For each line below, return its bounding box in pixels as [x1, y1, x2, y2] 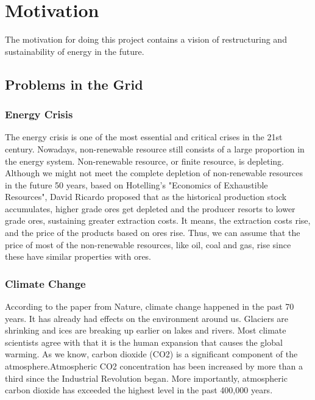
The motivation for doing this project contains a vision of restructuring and [5, 33, 287, 46]
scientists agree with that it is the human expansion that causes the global [5, 335, 283, 348]
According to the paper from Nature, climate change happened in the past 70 [5, 300, 294, 313]
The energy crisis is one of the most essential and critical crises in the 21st [5, 130, 283, 143]
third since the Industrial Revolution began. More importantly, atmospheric [5, 371, 288, 384]
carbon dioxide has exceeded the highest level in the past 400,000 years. [5, 384, 273, 396]
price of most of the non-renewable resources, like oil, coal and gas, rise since [5, 238, 291, 251]
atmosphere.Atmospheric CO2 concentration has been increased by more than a [5, 360, 303, 373]
